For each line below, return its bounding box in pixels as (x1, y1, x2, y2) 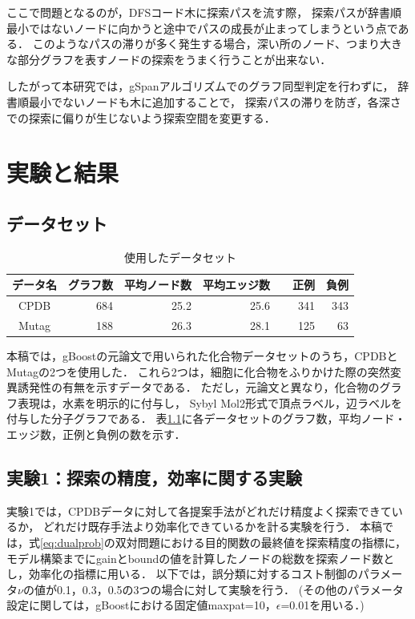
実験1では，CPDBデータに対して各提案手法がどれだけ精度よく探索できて (6, 502, 392, 519)
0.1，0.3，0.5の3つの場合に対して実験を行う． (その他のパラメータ (56, 581, 404, 597)
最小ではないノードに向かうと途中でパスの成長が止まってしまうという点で (6, 19, 398, 36)
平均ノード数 (124, 276, 191, 293)
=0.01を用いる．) (280, 597, 365, 613)
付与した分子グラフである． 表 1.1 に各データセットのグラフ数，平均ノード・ (6, 410, 406, 427)
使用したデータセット (124, 248, 236, 265)
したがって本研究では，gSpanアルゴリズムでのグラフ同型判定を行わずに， (6, 78, 394, 94)
